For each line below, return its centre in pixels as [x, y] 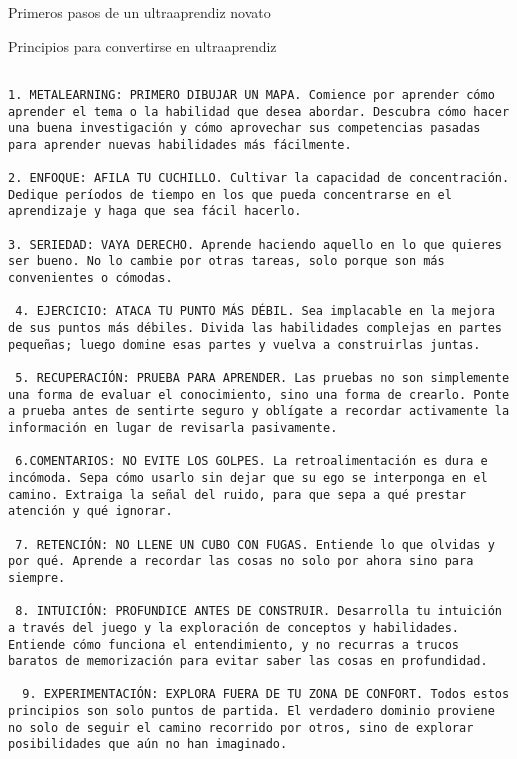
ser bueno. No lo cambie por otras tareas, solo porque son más [226, 261]
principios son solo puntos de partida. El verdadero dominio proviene [251, 711]
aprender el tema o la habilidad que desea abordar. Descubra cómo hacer [259, 111]
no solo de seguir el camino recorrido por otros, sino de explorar [241, 727]
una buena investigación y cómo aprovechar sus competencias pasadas [244, 128]
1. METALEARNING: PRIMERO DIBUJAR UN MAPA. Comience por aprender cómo [251, 94]
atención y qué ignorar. [90, 511]
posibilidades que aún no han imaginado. [148, 744]
